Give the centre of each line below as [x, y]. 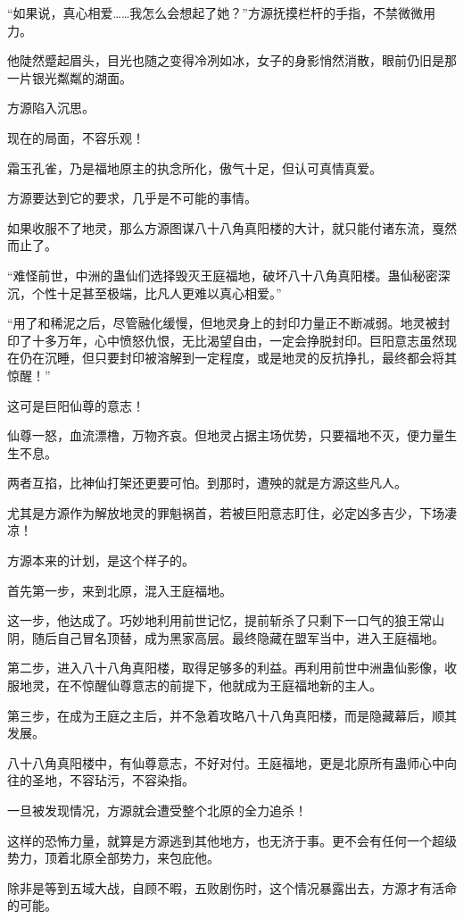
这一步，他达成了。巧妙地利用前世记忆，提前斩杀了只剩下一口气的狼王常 [220, 620]
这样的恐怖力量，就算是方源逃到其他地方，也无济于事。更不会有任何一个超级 [232, 840]
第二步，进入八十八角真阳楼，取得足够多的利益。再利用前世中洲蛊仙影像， [226, 668]
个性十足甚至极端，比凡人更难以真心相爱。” [157, 292]
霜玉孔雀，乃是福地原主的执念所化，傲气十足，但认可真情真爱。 [195, 167]
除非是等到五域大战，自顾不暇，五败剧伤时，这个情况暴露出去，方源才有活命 [232, 887]
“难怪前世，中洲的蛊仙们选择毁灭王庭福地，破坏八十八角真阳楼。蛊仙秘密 [223, 275]
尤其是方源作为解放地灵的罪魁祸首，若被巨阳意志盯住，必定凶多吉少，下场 [226, 512]
